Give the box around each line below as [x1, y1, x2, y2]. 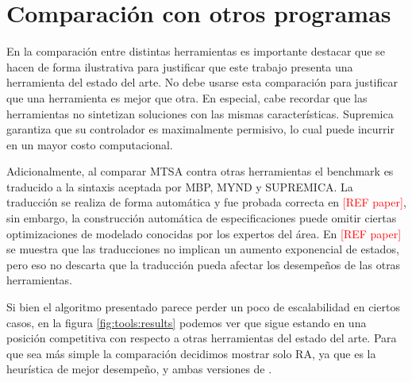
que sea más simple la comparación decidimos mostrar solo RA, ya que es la [6, 345, 376, 361]
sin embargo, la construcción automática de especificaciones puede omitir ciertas [6, 210, 397, 226]
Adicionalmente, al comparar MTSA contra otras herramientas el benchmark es [6, 163, 394, 179]
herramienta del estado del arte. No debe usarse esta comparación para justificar [6, 74, 398, 91]
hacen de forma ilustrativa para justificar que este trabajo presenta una [6, 58, 353, 75]
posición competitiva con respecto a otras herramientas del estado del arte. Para [6, 330, 397, 346]
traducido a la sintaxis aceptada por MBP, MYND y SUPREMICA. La [6, 178, 353, 195]
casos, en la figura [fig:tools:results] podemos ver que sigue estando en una [6, 314, 367, 330]
